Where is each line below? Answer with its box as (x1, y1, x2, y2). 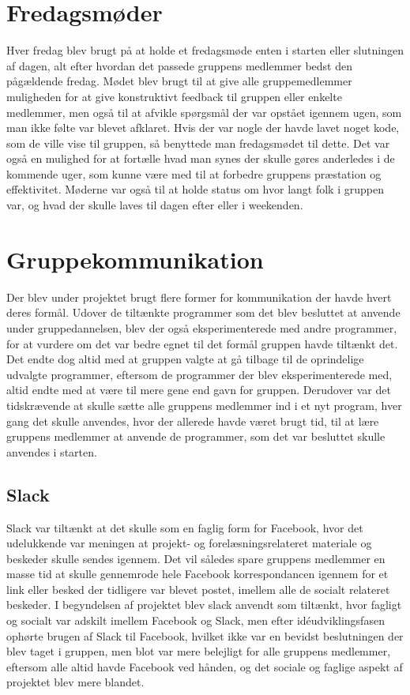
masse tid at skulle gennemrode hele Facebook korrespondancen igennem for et (6, 565, 389, 582)
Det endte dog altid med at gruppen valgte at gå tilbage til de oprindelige (6, 351, 364, 367)
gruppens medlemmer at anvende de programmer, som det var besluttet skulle (6, 428, 386, 445)
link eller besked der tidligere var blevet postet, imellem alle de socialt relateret (6, 580, 390, 597)
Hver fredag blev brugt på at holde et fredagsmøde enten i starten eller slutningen (6, 42, 404, 58)
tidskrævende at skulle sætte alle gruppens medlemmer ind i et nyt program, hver (6, 396, 402, 413)
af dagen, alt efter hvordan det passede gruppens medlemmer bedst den (6, 57, 352, 73)
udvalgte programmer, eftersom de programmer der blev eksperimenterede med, (6, 366, 393, 382)
